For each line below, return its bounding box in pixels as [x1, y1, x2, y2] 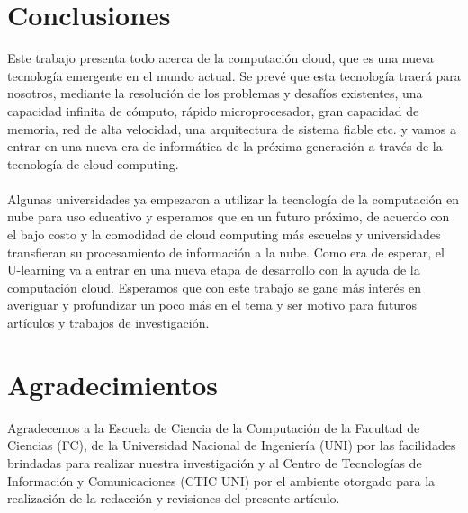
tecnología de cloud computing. [7, 154, 179, 173]
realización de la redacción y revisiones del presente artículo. [7, 489, 340, 508]
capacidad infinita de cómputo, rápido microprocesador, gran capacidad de [7, 101, 419, 120]
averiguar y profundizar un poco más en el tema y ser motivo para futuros [7, 295, 418, 314]
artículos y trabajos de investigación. [7, 313, 210, 332]
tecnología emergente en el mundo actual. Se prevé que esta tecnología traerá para [7, 66, 461, 85]
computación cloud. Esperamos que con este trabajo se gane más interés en [7, 277, 421, 296]
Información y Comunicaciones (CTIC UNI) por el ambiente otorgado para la [7, 471, 436, 490]
